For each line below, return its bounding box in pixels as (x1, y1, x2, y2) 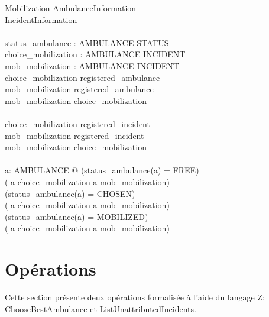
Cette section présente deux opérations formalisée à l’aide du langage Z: (5, 291, 265, 303)
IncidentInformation (5, 13, 77, 25)
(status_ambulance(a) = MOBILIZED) (5, 210, 148, 222)
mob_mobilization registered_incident (5, 129, 144, 141)
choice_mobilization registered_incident (5, 117, 150, 130)
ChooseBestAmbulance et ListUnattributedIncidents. (5, 302, 196, 315)
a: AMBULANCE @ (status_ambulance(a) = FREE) (5, 164, 199, 176)
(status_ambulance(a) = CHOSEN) (5, 187, 135, 199)
